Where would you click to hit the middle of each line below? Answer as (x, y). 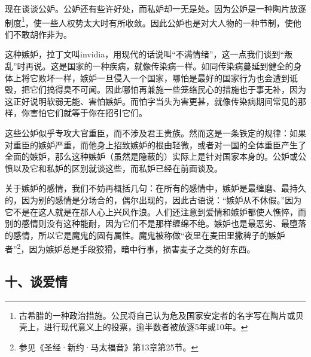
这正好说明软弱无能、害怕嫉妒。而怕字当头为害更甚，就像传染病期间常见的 (151, 101)
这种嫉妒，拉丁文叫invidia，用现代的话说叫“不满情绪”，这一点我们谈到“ (145, 54)
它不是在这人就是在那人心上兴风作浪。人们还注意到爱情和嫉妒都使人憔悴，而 (155, 211)
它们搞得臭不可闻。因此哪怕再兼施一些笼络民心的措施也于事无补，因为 (168, 89)
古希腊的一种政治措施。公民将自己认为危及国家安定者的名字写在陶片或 (157, 315)
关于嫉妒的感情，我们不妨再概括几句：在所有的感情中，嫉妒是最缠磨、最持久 (155, 188)
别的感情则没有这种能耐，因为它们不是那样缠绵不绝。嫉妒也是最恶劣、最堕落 (155, 223)
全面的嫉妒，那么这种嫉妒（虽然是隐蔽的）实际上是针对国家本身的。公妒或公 (155, 156)
